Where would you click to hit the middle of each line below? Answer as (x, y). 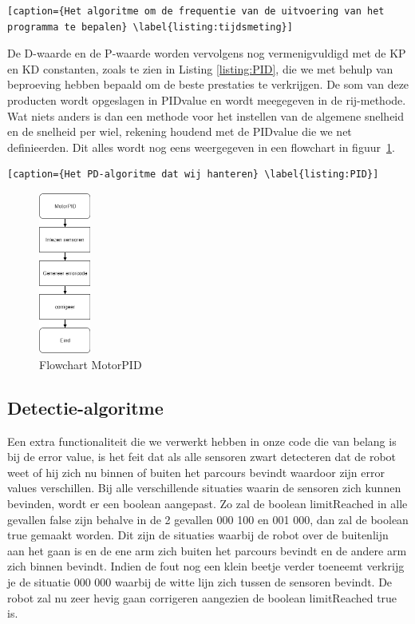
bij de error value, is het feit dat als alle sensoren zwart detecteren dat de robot (202, 457)
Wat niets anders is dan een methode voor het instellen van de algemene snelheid (206, 115)
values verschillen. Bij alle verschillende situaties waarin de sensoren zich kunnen (204, 488)
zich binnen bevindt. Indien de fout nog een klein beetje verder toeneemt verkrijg (206, 566)
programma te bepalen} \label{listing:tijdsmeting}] (150, 27)
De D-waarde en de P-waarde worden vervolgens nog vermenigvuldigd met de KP (207, 53)
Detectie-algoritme (85, 407)
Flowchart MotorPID (91, 364)
